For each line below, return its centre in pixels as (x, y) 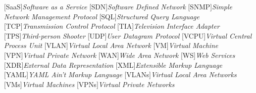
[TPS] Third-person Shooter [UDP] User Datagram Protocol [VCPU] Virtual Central (128, 35)
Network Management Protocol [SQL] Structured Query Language (102, 16)
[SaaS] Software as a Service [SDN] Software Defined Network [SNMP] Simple (118, 6)
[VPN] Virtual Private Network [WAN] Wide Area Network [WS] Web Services (120, 55)
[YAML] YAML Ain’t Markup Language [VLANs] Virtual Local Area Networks (120, 74)
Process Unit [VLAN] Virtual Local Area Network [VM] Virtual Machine (111, 45)
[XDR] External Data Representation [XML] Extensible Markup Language (113, 65)
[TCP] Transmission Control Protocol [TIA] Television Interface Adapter (112, 26)
